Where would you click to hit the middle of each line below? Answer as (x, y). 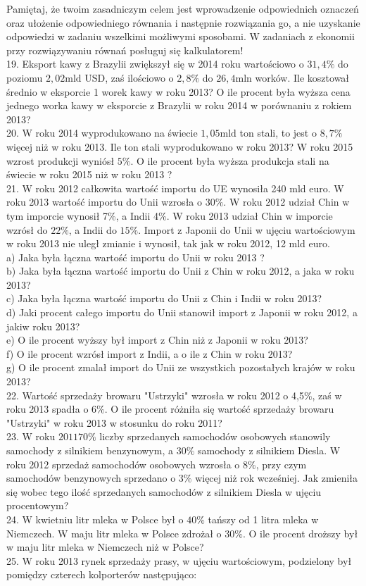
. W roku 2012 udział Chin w (286, 202)
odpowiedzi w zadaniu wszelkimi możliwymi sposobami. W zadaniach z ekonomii (181, 36)
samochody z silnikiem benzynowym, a (90, 450)
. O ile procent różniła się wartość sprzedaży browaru (219, 409)
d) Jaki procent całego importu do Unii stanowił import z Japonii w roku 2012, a (182, 312)
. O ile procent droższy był (300, 533)
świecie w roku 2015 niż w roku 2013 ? (89, 174)
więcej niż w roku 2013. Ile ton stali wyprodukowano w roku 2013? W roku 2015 (180, 146)
